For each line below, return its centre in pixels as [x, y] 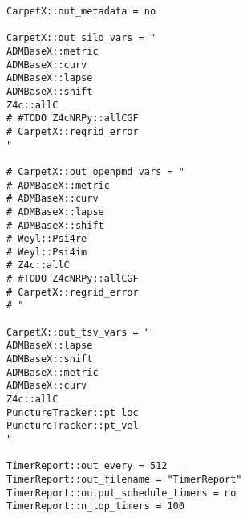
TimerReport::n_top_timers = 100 [95, 506]
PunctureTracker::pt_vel [73, 426]
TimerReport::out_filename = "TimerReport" [124, 479]
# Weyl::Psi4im [47, 252]
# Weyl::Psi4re [47, 239]
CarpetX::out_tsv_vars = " [78, 332]
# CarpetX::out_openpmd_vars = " [95, 171]
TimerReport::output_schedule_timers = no [121, 493]
